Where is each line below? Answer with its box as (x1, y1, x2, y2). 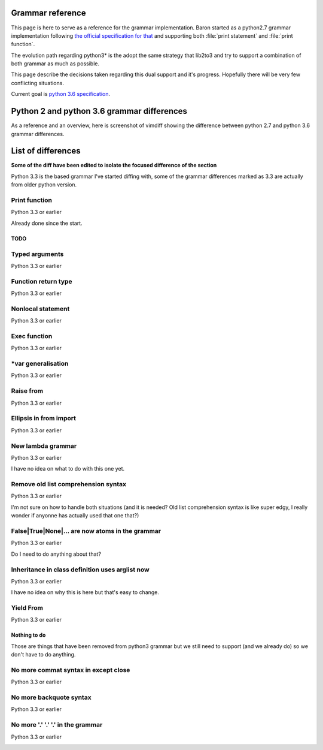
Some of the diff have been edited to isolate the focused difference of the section (11, 162, 217, 169)
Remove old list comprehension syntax (11, 480, 127, 489)
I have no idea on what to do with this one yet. (11, 465, 125, 472)
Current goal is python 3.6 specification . (11, 91, 111, 98)
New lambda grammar (11, 441, 77, 450)
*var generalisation (11, 360, 69, 368)
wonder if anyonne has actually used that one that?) (11, 512, 139, 519)
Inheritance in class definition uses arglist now (11, 565, 150, 574)
